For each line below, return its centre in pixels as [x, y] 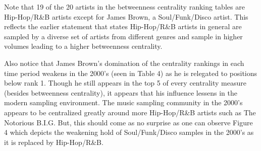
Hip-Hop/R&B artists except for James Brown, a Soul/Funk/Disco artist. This [126, 16]
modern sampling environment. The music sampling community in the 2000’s [123, 102]
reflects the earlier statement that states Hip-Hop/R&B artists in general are [123, 26]
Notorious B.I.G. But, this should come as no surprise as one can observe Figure [128, 122]
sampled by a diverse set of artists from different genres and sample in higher [123, 36]
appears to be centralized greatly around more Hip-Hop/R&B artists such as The [130, 112]
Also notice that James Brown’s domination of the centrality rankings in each [124, 63]
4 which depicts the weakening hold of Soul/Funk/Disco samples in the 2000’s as [129, 132]
